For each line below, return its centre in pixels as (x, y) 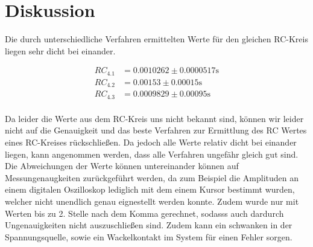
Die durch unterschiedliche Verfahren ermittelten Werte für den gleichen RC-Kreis (156, 39)
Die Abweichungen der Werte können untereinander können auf (122, 166)
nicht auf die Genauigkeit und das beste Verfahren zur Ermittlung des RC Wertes (156, 130)
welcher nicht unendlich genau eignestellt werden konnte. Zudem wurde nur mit (152, 201)
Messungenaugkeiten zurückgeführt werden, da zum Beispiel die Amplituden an (152, 177)
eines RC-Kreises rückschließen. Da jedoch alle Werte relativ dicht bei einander (151, 142)
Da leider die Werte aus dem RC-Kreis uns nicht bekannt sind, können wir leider (154, 118)
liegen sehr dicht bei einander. (60, 50)
